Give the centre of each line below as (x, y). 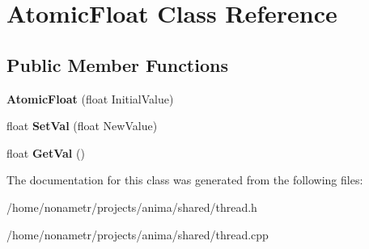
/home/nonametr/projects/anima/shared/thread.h (132, 207)
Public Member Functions (117, 64)
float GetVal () (46, 152)
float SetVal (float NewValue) (82, 126)
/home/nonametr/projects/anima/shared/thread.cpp (138, 234)
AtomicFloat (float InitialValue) (90, 98)
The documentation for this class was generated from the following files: (185, 180)
